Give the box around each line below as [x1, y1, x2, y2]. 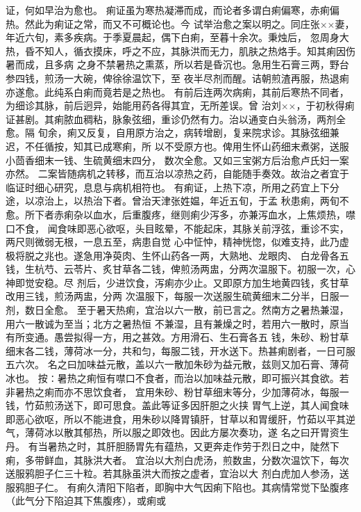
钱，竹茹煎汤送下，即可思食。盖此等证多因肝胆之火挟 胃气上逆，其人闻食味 [6, 398, 349, 413]
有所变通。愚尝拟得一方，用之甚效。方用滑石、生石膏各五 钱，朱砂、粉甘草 [6, 330, 349, 344]
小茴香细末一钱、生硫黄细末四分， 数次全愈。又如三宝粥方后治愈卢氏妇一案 [6, 152, 349, 167]
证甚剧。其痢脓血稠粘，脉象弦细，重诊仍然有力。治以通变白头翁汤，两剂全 [6, 111, 346, 126]
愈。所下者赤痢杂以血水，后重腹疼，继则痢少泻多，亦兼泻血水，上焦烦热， [6, 207, 346, 221]
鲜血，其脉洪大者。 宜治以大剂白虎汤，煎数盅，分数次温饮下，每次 [44, 452, 349, 467]
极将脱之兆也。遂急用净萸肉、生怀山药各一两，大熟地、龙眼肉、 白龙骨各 [6, 248, 339, 262]
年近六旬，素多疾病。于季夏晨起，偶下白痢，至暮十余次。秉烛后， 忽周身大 [6, 30, 349, 45]
